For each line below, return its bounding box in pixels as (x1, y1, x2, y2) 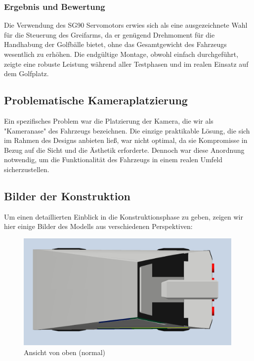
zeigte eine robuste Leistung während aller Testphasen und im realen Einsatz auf (4, 58, 249, 69)
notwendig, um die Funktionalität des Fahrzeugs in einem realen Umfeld (4, 154, 223, 165)
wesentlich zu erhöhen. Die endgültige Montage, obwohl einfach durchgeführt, (4, 49, 239, 59)
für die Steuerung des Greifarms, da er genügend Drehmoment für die (4, 29, 215, 40)
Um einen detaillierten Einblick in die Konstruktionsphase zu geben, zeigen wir (4, 211, 243, 222)
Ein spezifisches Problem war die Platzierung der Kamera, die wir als (4, 115, 213, 126)
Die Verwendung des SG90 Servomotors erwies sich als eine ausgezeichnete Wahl (4, 20, 248, 30)
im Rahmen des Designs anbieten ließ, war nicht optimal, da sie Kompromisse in (4, 135, 248, 145)
